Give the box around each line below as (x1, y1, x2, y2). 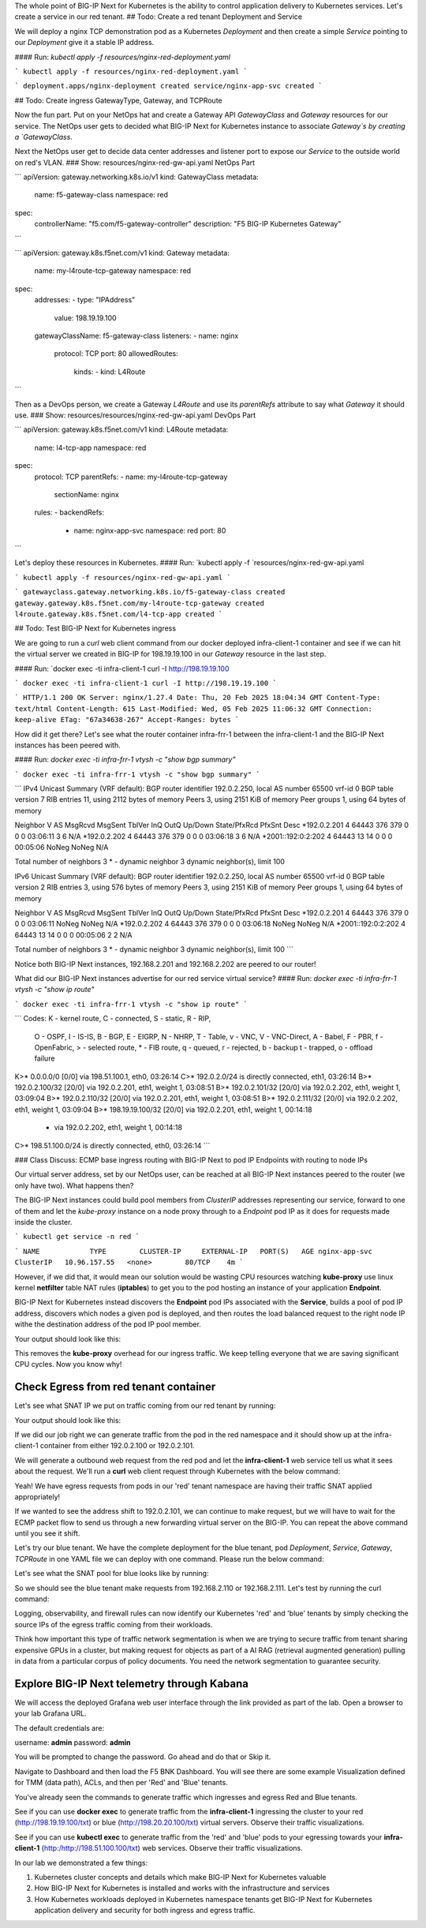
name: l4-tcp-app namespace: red (34, 443, 147, 452)
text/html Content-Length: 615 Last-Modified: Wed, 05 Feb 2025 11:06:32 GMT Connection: (14, 704, 372, 713)
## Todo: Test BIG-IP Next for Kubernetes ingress (14, 623, 177, 633)
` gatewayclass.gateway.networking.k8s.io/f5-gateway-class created (14, 588, 286, 597)
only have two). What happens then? (14, 1181, 134, 1190)
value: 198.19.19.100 (54, 313, 118, 323)
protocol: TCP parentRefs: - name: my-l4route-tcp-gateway (34, 472, 228, 481)
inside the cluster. (14, 1217, 73, 1226)
